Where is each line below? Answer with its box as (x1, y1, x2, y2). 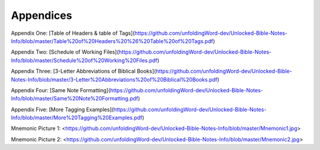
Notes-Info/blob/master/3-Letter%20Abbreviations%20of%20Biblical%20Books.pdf (11, 76, 217, 83)
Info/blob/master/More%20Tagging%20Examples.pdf (11, 114, 143, 121)
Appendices (11, 9, 72, 22)
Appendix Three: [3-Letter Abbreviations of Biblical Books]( (11, 68, 156, 75)
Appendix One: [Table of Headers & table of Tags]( (11, 30, 135, 37)
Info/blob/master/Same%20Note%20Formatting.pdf (11, 95, 139, 102)
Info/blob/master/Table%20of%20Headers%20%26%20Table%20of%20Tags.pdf (11, 37, 213, 44)
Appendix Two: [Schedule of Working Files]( (11, 48, 119, 56)
